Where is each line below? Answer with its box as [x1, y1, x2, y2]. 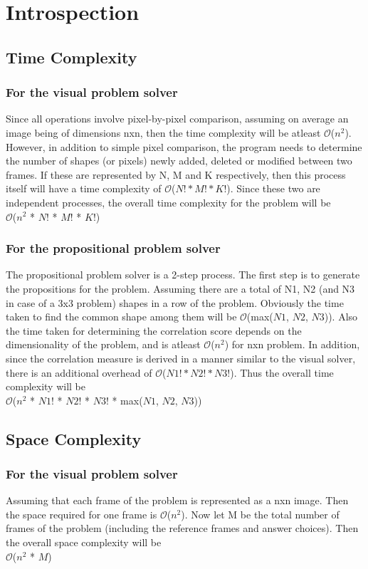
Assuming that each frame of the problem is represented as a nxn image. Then [6, 493, 349, 508]
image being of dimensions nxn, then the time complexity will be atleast [6, 125, 321, 140]
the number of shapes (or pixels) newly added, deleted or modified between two [6, 153, 352, 168]
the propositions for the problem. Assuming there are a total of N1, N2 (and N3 [6, 281, 355, 296]
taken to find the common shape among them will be [6, 309, 237, 324]
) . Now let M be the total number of [181, 506, 340, 521]
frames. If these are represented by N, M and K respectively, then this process [6, 167, 346, 182]
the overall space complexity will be [6, 535, 162, 550]
